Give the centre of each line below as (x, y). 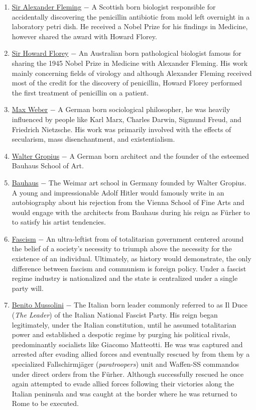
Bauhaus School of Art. (48, 166)
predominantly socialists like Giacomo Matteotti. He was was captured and (127, 344)
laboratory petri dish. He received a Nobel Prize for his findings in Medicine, (130, 26)
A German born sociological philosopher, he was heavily (144, 109)
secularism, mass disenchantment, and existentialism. (93, 139)
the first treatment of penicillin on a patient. (80, 92)
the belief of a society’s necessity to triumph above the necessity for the (122, 248)
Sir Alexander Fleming (47, 7)
